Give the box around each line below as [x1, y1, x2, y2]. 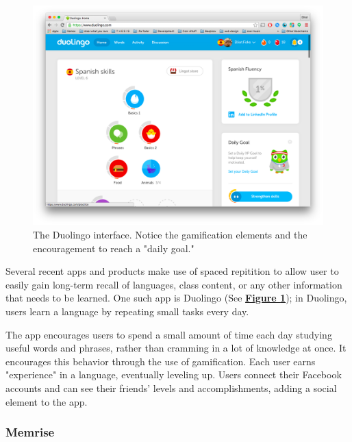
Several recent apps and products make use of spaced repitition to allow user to [5, 264, 339, 278]
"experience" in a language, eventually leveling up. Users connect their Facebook [5, 367, 342, 382]
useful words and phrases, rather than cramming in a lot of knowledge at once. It [5, 341, 347, 355]
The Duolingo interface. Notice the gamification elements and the [33, 228, 307, 242]
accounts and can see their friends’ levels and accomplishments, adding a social [5, 381, 337, 395]
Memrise [5, 423, 55, 441]
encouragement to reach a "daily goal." [33, 241, 194, 255]
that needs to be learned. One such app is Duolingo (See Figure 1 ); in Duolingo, [5, 291, 347, 305]
